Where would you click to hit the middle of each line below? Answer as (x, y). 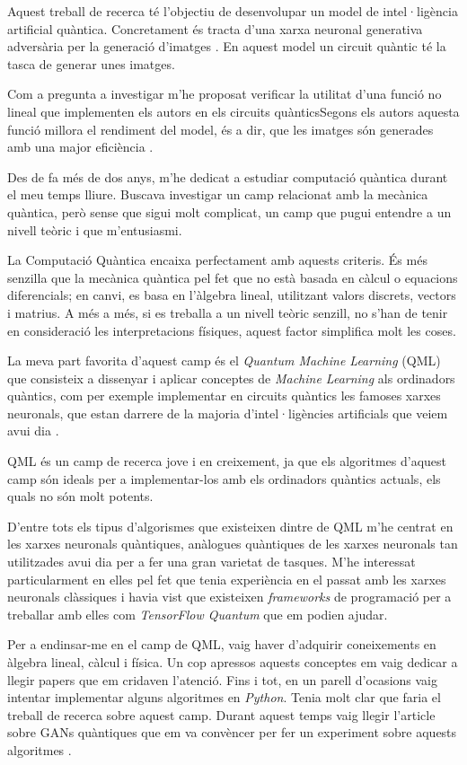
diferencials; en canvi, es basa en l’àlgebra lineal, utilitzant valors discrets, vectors (232, 295)
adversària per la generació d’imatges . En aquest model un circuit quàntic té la (227, 46)
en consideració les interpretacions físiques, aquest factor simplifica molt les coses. (232, 330)
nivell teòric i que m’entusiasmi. (95, 229)
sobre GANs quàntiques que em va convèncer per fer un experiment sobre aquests (232, 732)
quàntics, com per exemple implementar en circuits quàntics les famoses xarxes (224, 396)
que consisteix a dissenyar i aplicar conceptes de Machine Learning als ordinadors (231, 378)
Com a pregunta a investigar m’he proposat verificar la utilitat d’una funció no (225, 94)
